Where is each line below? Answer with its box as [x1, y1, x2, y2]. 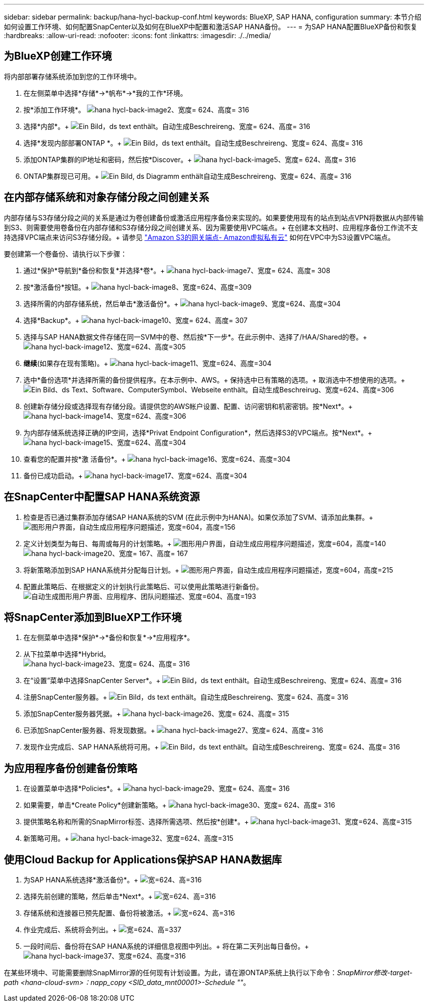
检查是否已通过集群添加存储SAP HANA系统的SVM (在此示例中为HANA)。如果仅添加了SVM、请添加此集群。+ [23, 513, 374, 521]
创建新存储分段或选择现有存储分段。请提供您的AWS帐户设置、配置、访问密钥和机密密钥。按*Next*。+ [23, 402, 353, 410]
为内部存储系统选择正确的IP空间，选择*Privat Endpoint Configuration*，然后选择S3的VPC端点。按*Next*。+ [23, 428, 372, 437]
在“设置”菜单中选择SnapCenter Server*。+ [23, 676, 161, 685]
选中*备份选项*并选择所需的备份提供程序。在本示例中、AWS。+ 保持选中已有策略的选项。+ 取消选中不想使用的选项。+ [23, 375, 406, 384]
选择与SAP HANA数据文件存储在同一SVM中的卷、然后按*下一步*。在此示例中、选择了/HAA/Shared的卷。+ [23, 332, 367, 341]
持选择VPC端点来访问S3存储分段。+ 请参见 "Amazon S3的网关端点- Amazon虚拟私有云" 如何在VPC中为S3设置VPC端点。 [4, 233, 395, 241]
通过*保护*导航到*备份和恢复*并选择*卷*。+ [23, 266, 165, 275]
